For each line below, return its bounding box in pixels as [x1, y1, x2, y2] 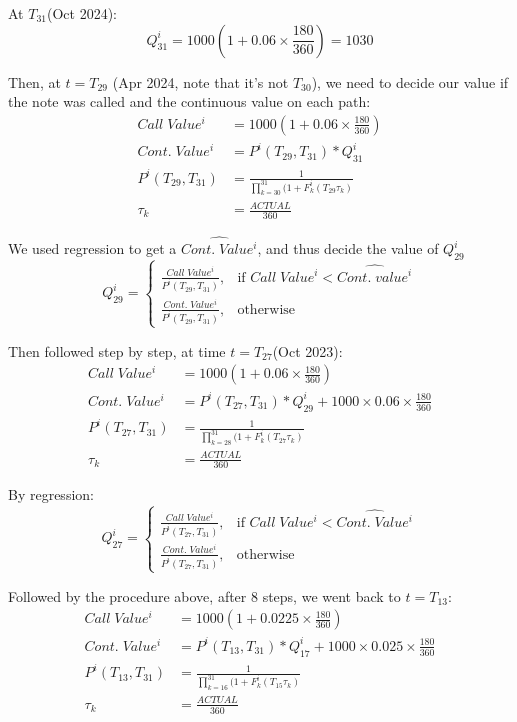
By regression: [8, 484, 94, 505]
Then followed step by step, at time [8, 340, 226, 361]
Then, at [8, 71, 61, 92]
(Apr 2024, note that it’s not [112, 71, 289, 92]
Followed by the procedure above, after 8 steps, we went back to [8, 585, 401, 606]
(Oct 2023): [272, 340, 343, 361]
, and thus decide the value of [257, 238, 439, 259]
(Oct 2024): [46, 3, 117, 23]
